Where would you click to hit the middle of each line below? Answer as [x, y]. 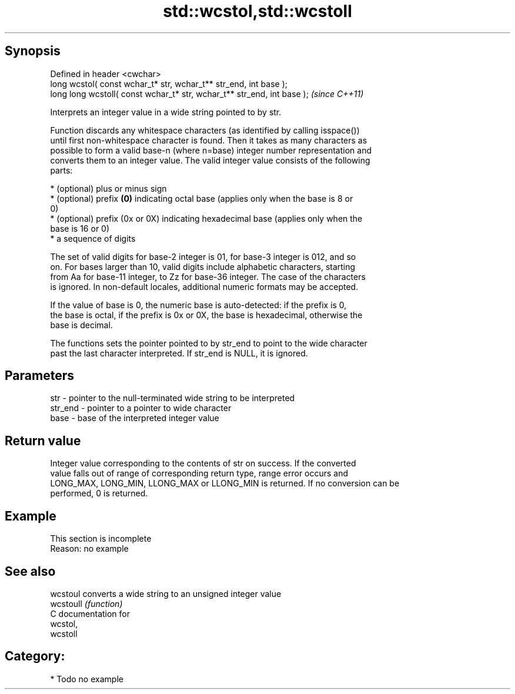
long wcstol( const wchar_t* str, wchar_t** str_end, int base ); [169, 84]
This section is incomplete [101, 539]
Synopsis [33, 51]
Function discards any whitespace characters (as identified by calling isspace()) [205, 130]
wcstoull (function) [86, 603]
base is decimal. [81, 325]
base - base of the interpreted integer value [135, 418]
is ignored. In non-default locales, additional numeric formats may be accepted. [204, 286]
